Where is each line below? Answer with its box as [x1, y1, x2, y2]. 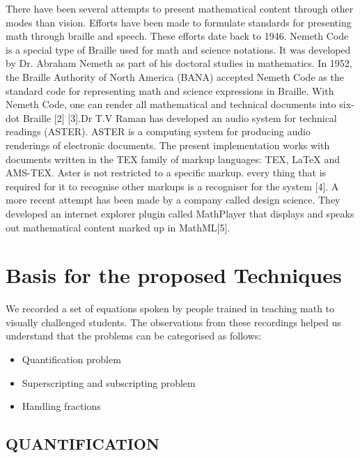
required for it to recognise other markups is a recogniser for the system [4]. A [6, 178, 339, 193]
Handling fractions [22, 399, 101, 413]
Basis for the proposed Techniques [6, 261, 342, 289]
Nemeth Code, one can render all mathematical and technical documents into [6, 97, 336, 112]
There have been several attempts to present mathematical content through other [6, 1, 354, 15]
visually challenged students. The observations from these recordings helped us [6, 314, 341, 329]
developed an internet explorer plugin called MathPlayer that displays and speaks [6, 206, 354, 220]
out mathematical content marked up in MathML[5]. [6, 220, 230, 234]
